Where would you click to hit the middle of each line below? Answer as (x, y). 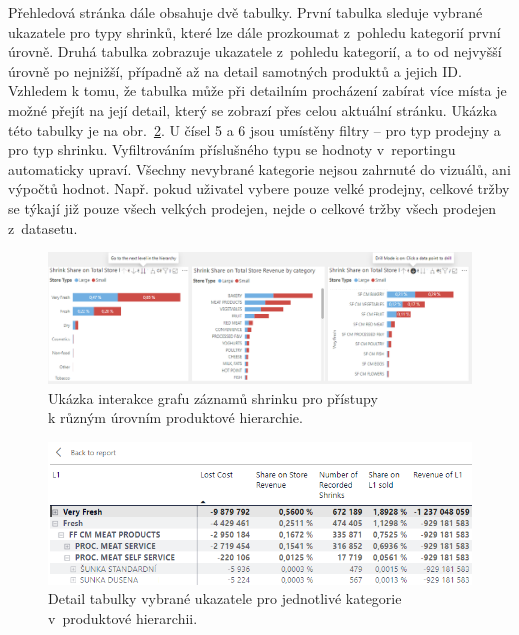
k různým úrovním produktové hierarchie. (175, 417)
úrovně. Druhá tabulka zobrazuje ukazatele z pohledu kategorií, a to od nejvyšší (255, 51)
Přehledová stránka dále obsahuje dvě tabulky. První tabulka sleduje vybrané (245, 12)
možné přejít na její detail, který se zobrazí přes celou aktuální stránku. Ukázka (252, 109)
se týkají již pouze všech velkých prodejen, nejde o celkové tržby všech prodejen (252, 207)
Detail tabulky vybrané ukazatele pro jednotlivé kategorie (225, 598)
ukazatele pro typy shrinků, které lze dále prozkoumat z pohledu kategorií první (254, 31)
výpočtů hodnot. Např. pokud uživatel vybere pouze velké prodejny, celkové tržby (259, 188)
